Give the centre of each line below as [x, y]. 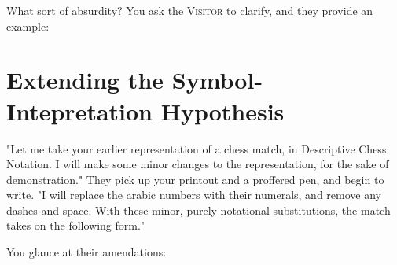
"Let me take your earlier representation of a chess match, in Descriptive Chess [197, 148]
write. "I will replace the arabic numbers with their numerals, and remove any [194, 195]
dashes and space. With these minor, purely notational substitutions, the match [198, 210]
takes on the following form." [76, 225]
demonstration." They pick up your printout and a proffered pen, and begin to [195, 179]
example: [28, 26]
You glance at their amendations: [86, 252]
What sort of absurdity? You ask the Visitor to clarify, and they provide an [190, 10]
